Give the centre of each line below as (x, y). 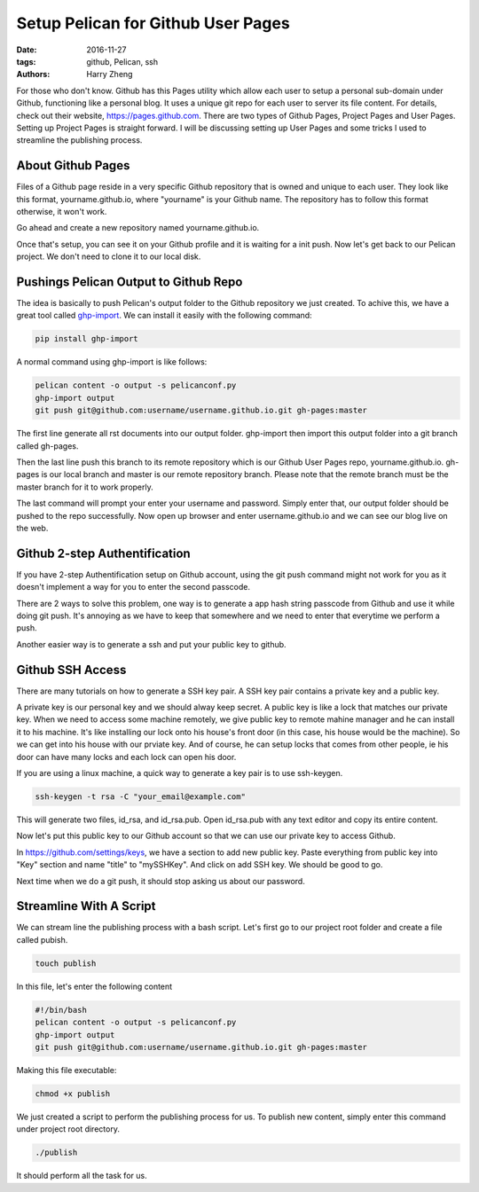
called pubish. (42, 939)
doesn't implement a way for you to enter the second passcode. (133, 587)
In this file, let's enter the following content (94, 986)
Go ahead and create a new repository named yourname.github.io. (138, 228)
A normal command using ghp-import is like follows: (112, 362)
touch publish (66, 963)
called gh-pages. (47, 446)
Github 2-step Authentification (103, 553)
